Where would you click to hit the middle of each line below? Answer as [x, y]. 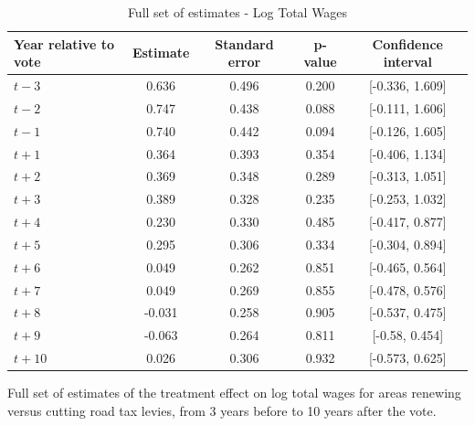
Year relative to [64, 43]
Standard [244, 43]
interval [407, 62]
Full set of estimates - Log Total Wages [237, 12]
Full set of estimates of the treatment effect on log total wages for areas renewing [234, 393]
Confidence [407, 43]
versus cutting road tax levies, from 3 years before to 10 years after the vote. [222, 410]
